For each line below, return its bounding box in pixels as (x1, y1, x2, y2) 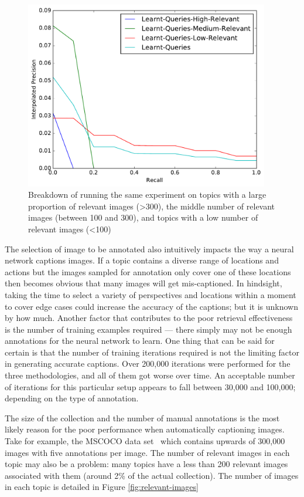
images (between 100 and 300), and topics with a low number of (28, 211, 258, 224)
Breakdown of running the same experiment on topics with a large (28, 188, 267, 201)
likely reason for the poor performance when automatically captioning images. (5, 423, 285, 435)
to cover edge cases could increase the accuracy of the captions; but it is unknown (5, 300, 298, 312)
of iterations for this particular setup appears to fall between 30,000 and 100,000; (5, 380, 296, 393)
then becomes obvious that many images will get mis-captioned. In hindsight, (5, 277, 282, 289)
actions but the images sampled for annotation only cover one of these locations (5, 265, 291, 278)
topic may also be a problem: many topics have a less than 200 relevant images (5, 458, 288, 470)
